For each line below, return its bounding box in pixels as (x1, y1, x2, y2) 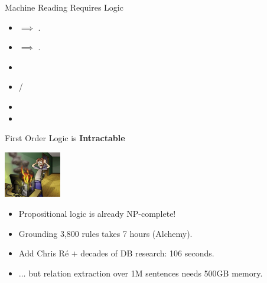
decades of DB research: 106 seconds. (80, 247, 214, 259)
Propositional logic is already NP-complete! (18, 207, 176, 219)
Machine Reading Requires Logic (5, 1, 123, 13)
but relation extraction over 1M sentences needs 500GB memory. (28, 266, 263, 279)
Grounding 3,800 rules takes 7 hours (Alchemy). (18, 227, 193, 239)
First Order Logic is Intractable (5, 132, 125, 144)
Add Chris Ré (18, 247, 69, 259)
